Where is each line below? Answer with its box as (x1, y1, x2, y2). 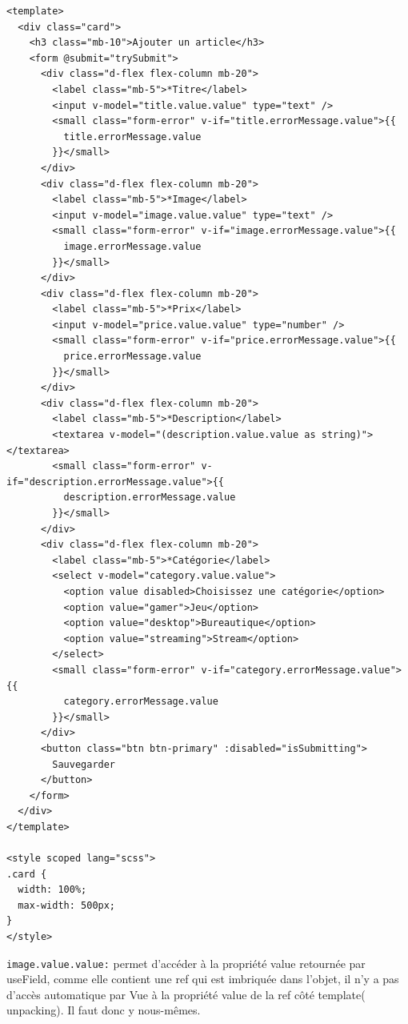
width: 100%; (18, 884, 87, 896)
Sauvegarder (52, 758, 116, 770)
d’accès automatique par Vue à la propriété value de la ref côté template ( (6, 986, 366, 1002)
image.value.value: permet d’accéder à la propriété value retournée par (6, 954, 366, 971)
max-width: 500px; (18, 899, 116, 911)
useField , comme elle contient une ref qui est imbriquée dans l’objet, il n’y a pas (6, 970, 399, 987)
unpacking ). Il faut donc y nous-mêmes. (6, 1002, 201, 1018)
